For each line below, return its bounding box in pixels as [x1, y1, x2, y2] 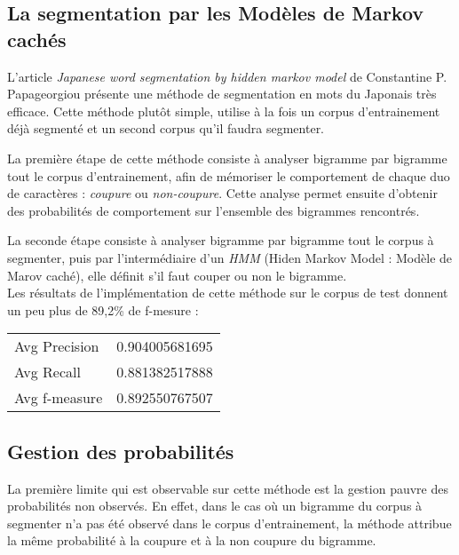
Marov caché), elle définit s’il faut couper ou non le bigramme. [7, 266, 347, 284]
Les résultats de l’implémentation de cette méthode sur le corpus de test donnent [7, 283, 448, 302]
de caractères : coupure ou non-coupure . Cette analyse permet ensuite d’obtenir [7, 184, 438, 202]
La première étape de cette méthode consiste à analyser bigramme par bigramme [7, 148, 447, 167]
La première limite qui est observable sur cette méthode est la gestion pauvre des [7, 479, 448, 497]
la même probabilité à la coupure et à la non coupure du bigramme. [7, 531, 376, 550]
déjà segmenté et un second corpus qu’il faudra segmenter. [7, 119, 325, 138]
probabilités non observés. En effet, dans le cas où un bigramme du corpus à [7, 496, 423, 515]
